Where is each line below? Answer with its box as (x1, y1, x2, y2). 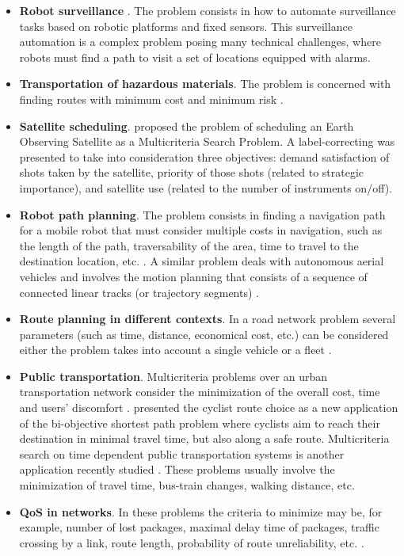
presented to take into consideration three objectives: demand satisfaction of (19, 148, 390, 165)
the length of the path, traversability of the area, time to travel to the (19, 237, 359, 253)
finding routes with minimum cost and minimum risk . (19, 90, 284, 107)
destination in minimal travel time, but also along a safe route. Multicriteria (19, 430, 390, 447)
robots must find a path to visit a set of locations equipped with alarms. (19, 48, 371, 65)
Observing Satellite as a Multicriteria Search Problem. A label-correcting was (19, 133, 395, 150)
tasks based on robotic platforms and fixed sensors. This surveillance (19, 17, 353, 34)
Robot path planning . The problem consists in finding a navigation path (19, 206, 386, 223)
